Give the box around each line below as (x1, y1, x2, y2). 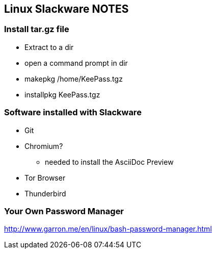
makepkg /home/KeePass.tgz (24, 74, 123, 83)
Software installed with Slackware (4, 107, 142, 118)
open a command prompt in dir (24, 58, 128, 67)
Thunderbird (24, 189, 66, 198)
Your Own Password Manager (4, 206, 124, 216)
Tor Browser (24, 173, 66, 182)
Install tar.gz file (4, 24, 69, 35)
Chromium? (24, 141, 63, 150)
